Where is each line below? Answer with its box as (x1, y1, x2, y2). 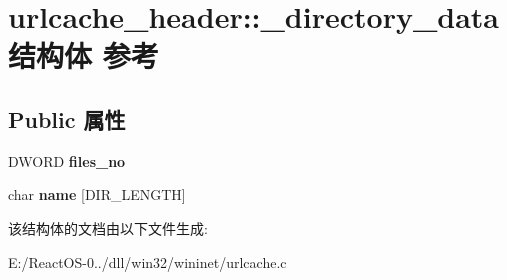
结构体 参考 (8, 35, 159, 76)
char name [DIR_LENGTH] (8, 184, 186, 205)
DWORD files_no (8, 150, 126, 171)
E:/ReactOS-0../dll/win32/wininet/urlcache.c (8, 251, 287, 272)
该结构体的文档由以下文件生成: (8, 217, 208, 238)
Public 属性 (8, 103, 126, 134)
